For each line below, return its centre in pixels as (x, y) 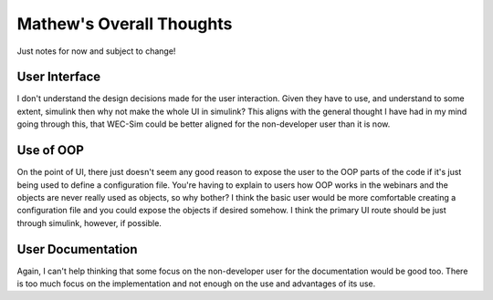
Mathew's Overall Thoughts (125, 24)
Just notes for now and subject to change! (96, 51)
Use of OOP (50, 150)
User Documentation (77, 249)
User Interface (59, 77)
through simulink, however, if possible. (89, 222)
